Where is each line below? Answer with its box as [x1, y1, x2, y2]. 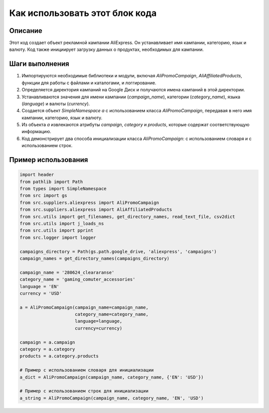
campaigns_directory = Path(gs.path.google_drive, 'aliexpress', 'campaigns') [19, 248, 217, 254]
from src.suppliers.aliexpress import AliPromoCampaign [19, 200, 159, 206]
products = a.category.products [19, 353, 99, 359]
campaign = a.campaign [19, 339, 75, 345]
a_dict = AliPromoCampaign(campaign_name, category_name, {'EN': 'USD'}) [19, 374, 204, 380]
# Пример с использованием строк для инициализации [19, 388, 149, 394]
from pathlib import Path [19, 179, 83, 185]
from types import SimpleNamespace [19, 186, 107, 192]
